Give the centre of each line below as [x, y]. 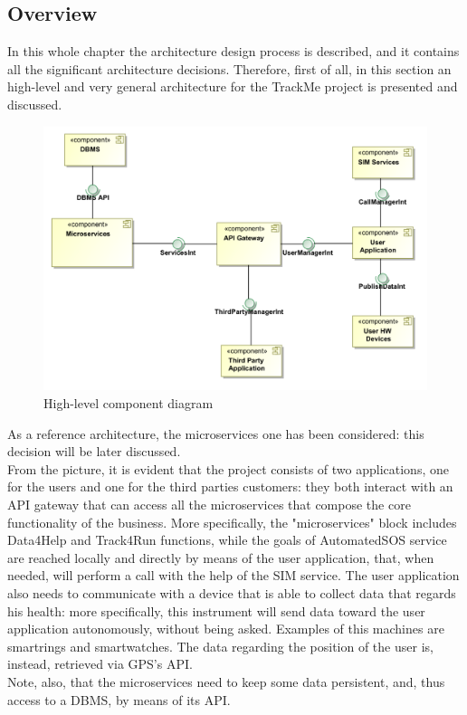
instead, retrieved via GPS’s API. [100, 664]
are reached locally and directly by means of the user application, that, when [221, 557]
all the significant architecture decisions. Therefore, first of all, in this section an [229, 68]
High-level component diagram [129, 403]
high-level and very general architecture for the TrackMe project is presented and [233, 86]
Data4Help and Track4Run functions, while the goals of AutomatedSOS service [227, 540]
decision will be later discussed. [94, 451]
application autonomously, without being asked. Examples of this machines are [226, 629]
